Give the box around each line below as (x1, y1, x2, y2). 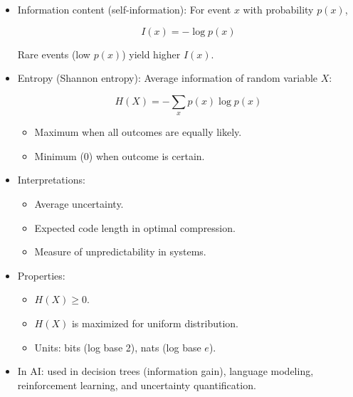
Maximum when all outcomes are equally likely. (34, 125, 242, 139)
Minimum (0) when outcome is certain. (34, 148, 205, 163)
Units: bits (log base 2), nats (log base (34, 339, 201, 354)
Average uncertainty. (34, 196, 124, 211)
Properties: (17, 268, 65, 282)
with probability (243, 2, 314, 16)
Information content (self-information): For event (17, 2, 231, 16)
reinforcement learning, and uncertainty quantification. (17, 377, 256, 392)
